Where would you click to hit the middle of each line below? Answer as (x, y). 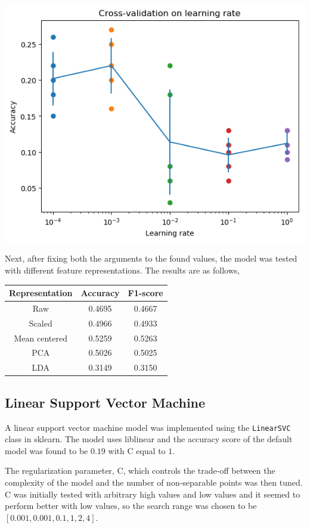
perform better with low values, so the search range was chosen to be (131, 506)
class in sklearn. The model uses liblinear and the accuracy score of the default (149, 439)
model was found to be (46, 450)
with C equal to (137, 450)
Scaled (41, 323)
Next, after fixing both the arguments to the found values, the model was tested (151, 258)
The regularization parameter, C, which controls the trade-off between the (140, 470)
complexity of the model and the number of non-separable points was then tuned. (154, 482)
